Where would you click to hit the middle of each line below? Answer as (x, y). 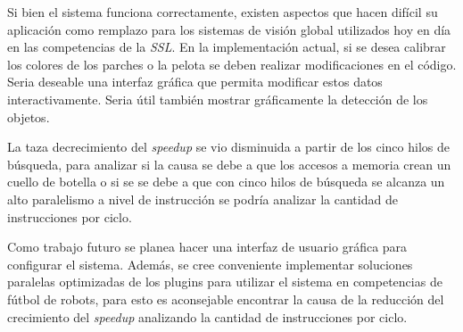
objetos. (29, 116)
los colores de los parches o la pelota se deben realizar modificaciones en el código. (232, 64)
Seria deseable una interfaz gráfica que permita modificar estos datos (195, 82)
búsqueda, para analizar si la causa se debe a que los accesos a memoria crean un (229, 164)
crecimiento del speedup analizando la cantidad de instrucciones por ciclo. (207, 316)
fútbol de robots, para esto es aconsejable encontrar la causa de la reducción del (226, 299)
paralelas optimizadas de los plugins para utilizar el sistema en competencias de (225, 282)
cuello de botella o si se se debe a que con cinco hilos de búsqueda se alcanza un (226, 182)
